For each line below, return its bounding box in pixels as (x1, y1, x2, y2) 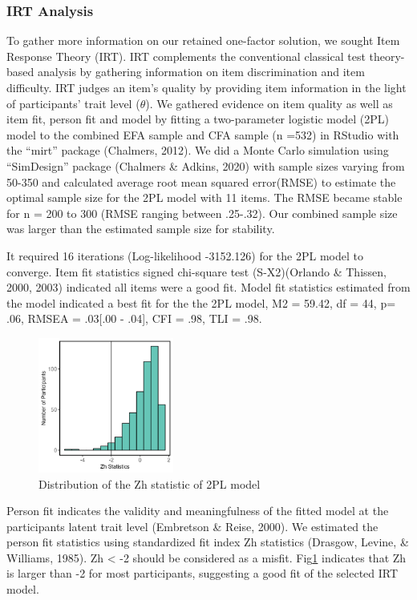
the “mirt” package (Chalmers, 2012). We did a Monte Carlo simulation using (6, 142, 389, 159)
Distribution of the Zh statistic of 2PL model (38, 475, 261, 492)
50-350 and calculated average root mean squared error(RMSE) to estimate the (6, 173, 396, 190)
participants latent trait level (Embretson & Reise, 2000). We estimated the (6, 517, 379, 534)
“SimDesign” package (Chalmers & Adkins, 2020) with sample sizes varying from (6, 157, 405, 174)
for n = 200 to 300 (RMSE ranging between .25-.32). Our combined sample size (6, 204, 398, 221)
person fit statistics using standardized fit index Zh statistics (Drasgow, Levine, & (6, 534, 409, 550)
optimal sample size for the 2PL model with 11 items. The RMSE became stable (6, 189, 403, 206)
